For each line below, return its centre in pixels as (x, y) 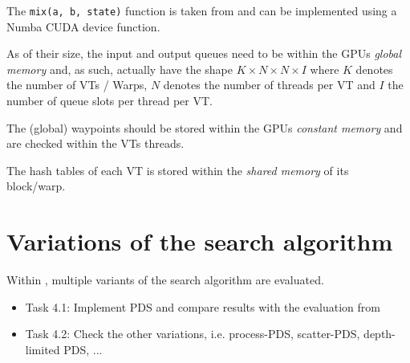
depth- (380, 334)
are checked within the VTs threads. (95, 143)
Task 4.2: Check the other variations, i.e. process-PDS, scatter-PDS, (193, 334)
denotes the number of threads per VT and (269, 85)
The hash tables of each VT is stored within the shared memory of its (178, 170)
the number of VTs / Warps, (77, 85)
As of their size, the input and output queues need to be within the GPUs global (204, 53)
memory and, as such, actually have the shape (120, 69)
